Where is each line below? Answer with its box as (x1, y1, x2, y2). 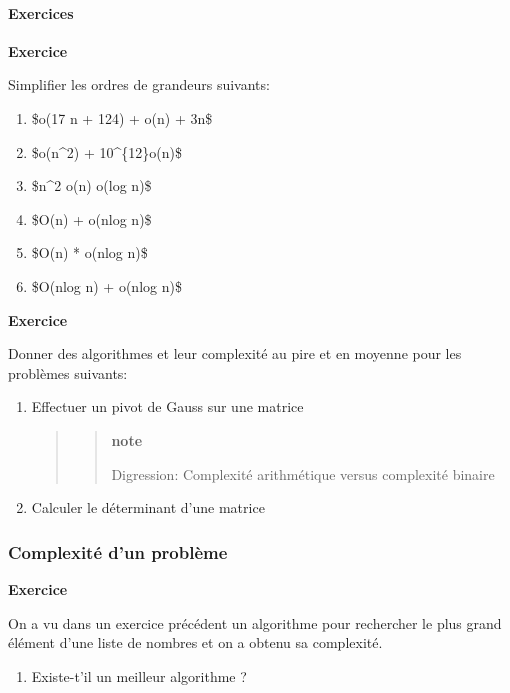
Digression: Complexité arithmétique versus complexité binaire (111, 463, 495, 484)
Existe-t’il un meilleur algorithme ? (31, 665, 247, 686)
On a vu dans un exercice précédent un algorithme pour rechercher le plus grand (8, 612, 502, 633)
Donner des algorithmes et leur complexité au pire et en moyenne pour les (8, 343, 462, 364)
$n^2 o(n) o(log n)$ (31, 175, 152, 196)
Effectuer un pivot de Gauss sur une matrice (31, 396, 304, 417)
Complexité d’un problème (8, 539, 228, 564)
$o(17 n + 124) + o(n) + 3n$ (31, 107, 213, 128)
